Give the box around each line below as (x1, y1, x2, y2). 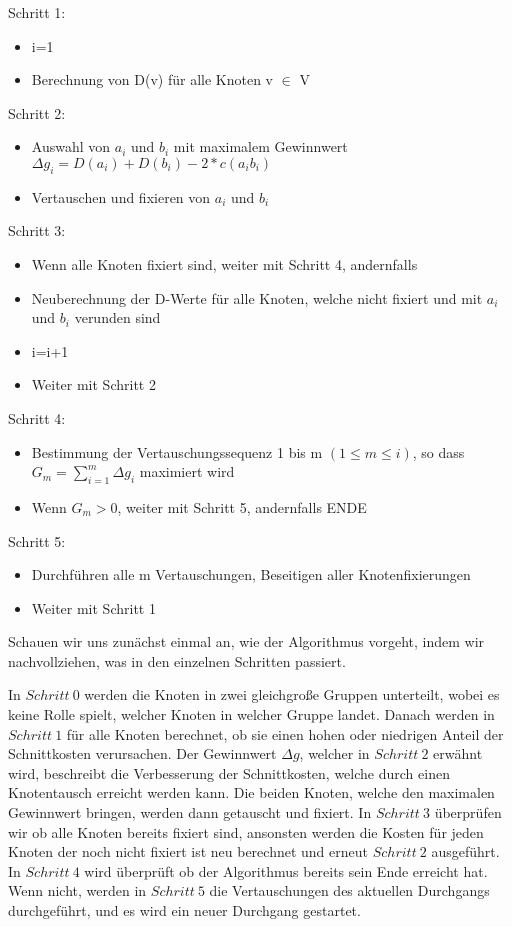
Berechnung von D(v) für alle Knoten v (31, 69, 274, 90)
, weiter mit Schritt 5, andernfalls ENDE (117, 496, 367, 517)
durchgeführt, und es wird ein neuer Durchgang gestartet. (8, 900, 361, 920)
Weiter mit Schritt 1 (31, 597, 156, 618)
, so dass (412, 441, 465, 462)
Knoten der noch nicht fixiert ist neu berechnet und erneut (8, 841, 368, 862)
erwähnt (433, 743, 483, 764)
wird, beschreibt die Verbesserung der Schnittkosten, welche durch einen (8, 762, 450, 783)
